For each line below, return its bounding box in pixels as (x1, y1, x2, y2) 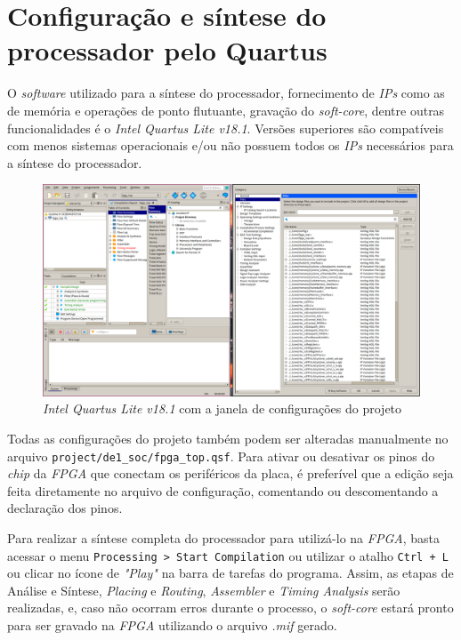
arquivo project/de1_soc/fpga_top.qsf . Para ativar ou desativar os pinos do (7, 446, 435, 465)
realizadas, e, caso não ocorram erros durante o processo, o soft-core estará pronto (7, 598, 454, 617)
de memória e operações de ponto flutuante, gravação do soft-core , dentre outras (7, 100, 445, 119)
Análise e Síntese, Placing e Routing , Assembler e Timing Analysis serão (7, 580, 400, 599)
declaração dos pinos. (7, 499, 123, 517)
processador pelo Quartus (7, 32, 328, 68)
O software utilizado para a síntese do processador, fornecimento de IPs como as (7, 84, 445, 102)
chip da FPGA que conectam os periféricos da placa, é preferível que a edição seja (7, 464, 454, 483)
